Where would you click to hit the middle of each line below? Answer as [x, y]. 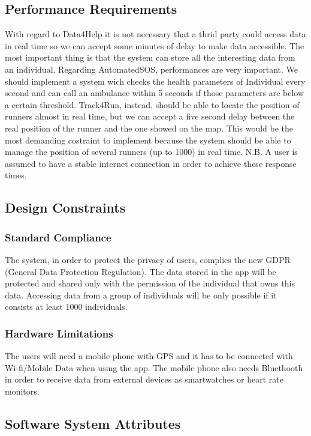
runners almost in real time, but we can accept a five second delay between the [150, 116]
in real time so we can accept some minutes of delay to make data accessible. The [155, 45]
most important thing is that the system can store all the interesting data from [150, 57]
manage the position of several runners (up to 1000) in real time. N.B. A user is [151, 152]
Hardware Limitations [59, 333]
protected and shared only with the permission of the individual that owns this [150, 283]
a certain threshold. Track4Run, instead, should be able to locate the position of [152, 104]
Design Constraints [65, 207]
